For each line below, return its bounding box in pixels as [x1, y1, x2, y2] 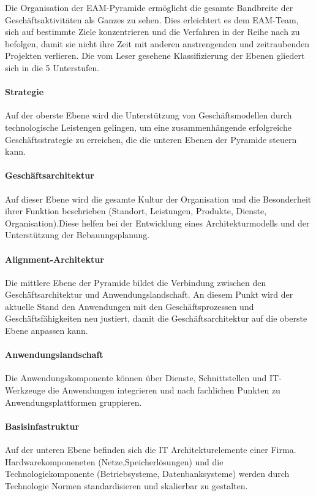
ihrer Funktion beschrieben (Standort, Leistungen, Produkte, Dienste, [5, 204, 267, 217]
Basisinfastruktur [5, 419, 80, 432]
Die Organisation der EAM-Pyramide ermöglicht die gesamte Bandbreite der [5, 1, 293, 14]
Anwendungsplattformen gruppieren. [5, 395, 142, 408]
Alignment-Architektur [5, 252, 104, 265]
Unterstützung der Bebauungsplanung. [5, 228, 150, 241]
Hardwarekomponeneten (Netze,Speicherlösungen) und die [5, 455, 224, 468]
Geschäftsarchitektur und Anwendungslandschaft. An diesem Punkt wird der [5, 288, 293, 301]
